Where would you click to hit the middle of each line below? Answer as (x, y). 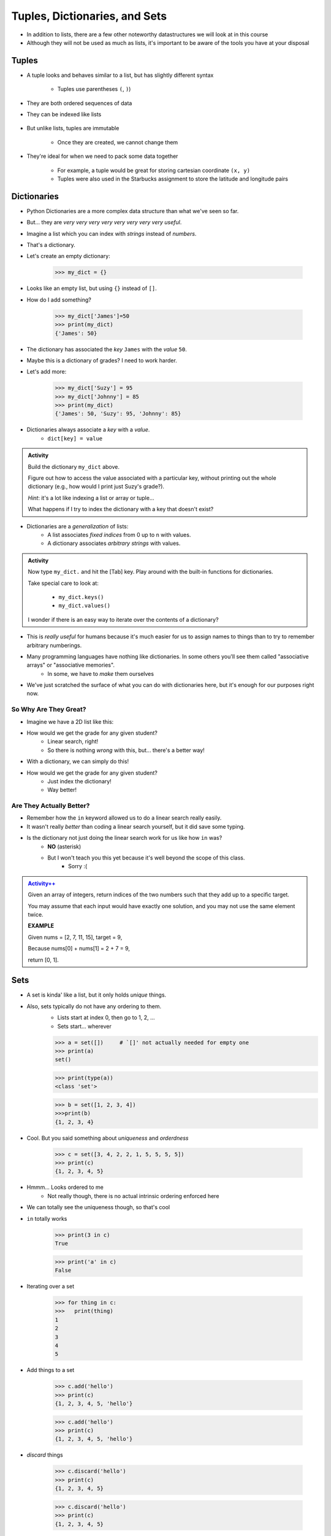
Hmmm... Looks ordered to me (65, 1187)
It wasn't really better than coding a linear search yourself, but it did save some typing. (136, 826)
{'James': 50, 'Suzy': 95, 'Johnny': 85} (118, 414)
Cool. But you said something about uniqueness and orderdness (108, 1138)
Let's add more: (47, 372)
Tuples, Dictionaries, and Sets (89, 16)
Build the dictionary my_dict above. (74, 466)
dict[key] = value (75, 438)
